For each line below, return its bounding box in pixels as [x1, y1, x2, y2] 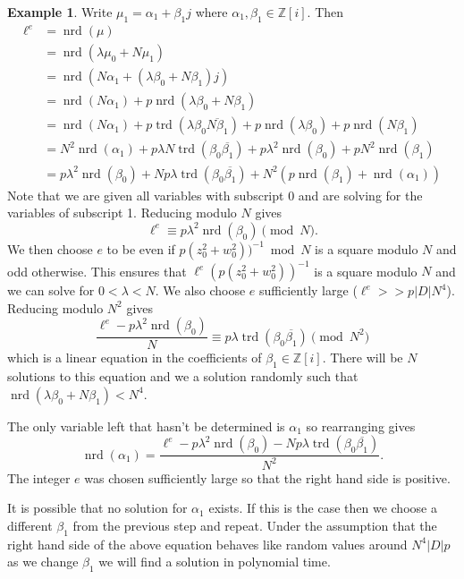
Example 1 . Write [7, 3, 113, 21]
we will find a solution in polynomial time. [98, 552, 331, 571]
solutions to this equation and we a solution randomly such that [7, 367, 359, 386]
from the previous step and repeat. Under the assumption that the [72, 515, 437, 534]
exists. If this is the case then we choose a [208, 498, 437, 517]
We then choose [7, 239, 93, 258]
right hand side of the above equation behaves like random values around [7, 534, 408, 553]
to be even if [106, 239, 175, 258]
